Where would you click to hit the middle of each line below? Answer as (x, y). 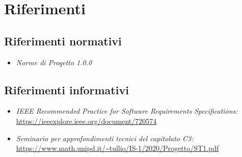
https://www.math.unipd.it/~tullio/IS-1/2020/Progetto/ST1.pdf (117, 148)
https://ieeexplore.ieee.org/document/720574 (86, 121)
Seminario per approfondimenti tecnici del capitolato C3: (105, 138)
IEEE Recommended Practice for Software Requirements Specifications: (127, 111)
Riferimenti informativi (66, 89)
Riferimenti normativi (63, 41)
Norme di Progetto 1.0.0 (54, 62)
